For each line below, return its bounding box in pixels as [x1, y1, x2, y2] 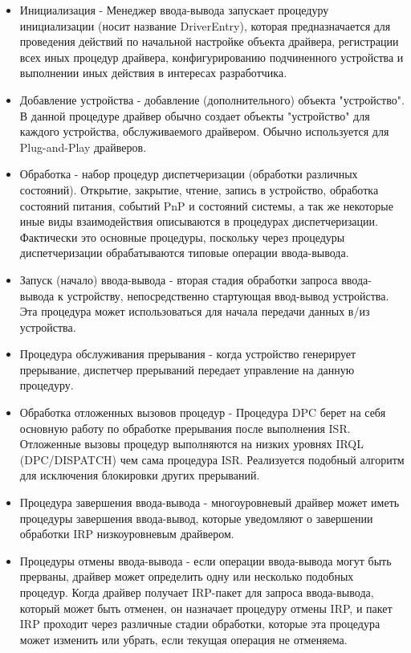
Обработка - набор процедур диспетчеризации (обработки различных [19, 165, 358, 182]
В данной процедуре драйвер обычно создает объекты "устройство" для [19, 107, 370, 124]
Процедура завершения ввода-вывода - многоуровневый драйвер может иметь [19, 494, 400, 511]
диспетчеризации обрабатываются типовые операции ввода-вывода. [19, 244, 349, 261]
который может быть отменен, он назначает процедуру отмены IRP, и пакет [19, 599, 393, 616]
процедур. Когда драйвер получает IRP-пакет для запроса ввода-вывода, [19, 584, 374, 600]
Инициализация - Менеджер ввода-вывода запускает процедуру [19, 2, 329, 18]
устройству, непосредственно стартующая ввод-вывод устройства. [67, 287, 389, 304]
